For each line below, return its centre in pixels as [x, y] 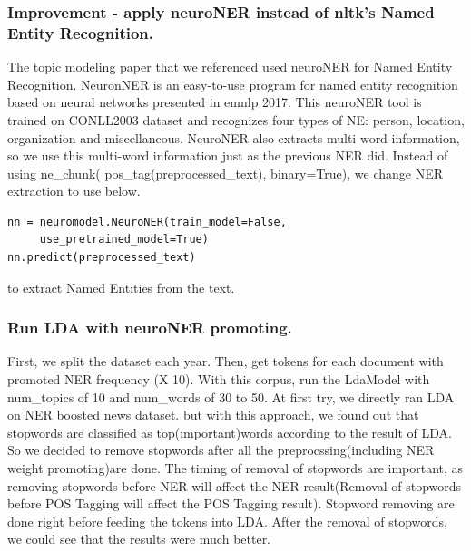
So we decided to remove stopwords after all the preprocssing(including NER [221, 450]
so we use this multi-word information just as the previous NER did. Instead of [228, 155]
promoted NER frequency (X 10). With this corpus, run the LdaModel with [219, 379]
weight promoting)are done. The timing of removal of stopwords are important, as [235, 468]
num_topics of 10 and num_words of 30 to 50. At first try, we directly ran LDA [231, 396]
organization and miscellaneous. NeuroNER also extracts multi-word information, [234, 137]
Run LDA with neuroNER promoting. [150, 328]
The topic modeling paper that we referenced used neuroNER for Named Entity [230, 67]
